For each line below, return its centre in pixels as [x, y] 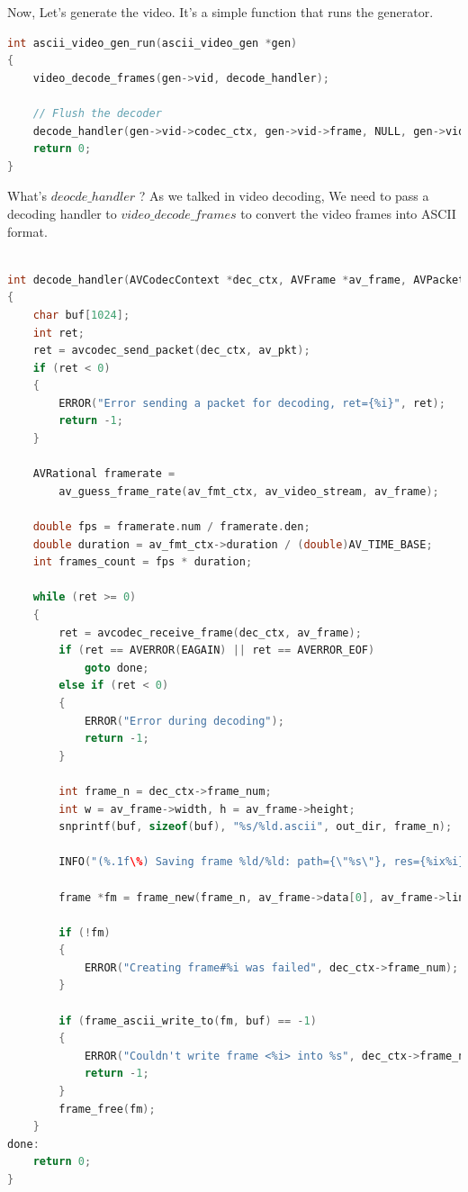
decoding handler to [62, 213]
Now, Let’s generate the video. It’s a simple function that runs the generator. [220, 12]
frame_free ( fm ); [107, 1109]
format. [27, 231]
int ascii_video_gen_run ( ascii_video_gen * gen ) [153, 43]
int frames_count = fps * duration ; [143, 562]
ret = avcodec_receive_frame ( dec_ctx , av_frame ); [210, 632]
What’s [27, 196]
